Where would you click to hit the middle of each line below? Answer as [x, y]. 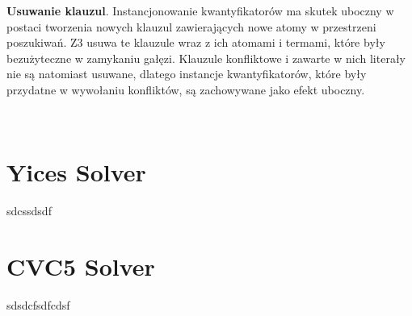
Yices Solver [76, 172]
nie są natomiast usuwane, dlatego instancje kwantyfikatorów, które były [187, 74]
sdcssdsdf [29, 211]
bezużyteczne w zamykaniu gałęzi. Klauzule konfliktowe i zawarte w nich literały [206, 58]
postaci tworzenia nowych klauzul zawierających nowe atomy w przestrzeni [191, 26]
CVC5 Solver [81, 266]
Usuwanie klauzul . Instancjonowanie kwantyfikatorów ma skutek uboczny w [200, 10]
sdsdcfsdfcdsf [38, 305]
